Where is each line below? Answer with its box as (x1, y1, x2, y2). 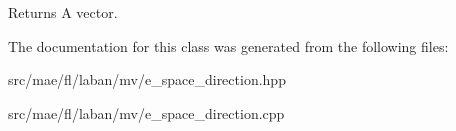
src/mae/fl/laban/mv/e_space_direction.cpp (8, 102, 285, 123)
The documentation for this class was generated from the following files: (8, 35, 449, 56)
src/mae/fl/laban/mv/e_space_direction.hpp (8, 69, 286, 90)
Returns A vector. (8, 2, 118, 22)
